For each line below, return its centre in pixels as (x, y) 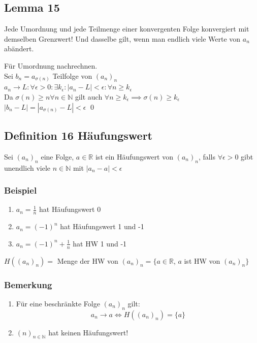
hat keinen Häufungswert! (88, 332)
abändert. (19, 49)
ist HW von (202, 260)
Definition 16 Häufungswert (78, 135)
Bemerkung (28, 284)
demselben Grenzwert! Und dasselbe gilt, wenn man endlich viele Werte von (122, 38)
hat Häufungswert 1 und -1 (102, 226)
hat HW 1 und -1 (100, 243)
